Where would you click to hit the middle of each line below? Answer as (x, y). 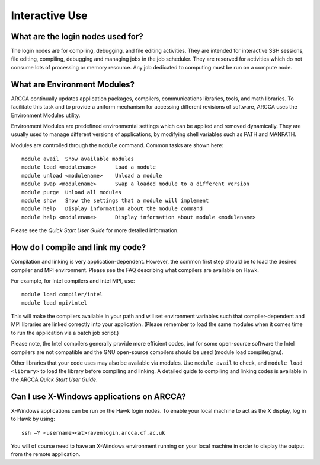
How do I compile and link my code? (79, 247)
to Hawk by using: (33, 419)
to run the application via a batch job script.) (65, 333)
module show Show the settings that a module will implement (115, 201)
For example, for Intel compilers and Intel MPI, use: (73, 281)
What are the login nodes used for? (77, 37)
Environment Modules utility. (46, 115)
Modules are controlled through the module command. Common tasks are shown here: (117, 145)
